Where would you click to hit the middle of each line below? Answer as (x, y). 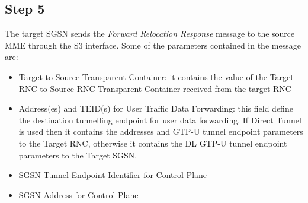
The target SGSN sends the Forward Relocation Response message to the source (150, 34)
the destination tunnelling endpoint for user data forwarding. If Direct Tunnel (160, 120)
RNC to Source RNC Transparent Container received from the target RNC (155, 88)
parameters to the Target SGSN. (78, 155)
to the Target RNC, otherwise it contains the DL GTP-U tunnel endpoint (153, 143)
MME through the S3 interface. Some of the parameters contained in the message (153, 45)
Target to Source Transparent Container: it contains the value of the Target (156, 76)
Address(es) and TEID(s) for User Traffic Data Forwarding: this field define (156, 108)
